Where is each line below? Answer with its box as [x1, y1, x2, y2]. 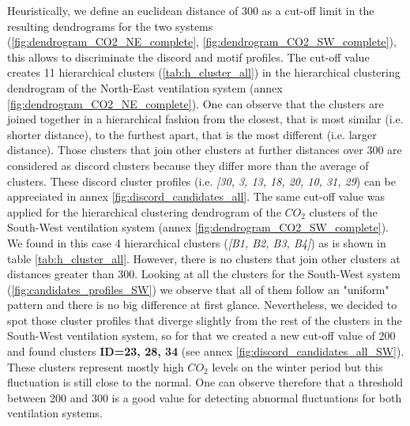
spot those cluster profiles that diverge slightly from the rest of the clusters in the [7, 311, 402, 328]
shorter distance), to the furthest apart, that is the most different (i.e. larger [7, 126, 377, 142]
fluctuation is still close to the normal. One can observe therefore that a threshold [7, 374, 404, 390]
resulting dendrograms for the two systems [7, 17, 213, 34]
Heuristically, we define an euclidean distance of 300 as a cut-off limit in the [7, 2, 374, 18]
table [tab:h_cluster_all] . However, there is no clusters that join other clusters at [7, 250, 401, 266]
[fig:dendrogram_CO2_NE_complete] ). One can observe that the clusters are [7, 95, 384, 111]
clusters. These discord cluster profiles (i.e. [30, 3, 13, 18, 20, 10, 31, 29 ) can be [7, 172, 396, 189]
